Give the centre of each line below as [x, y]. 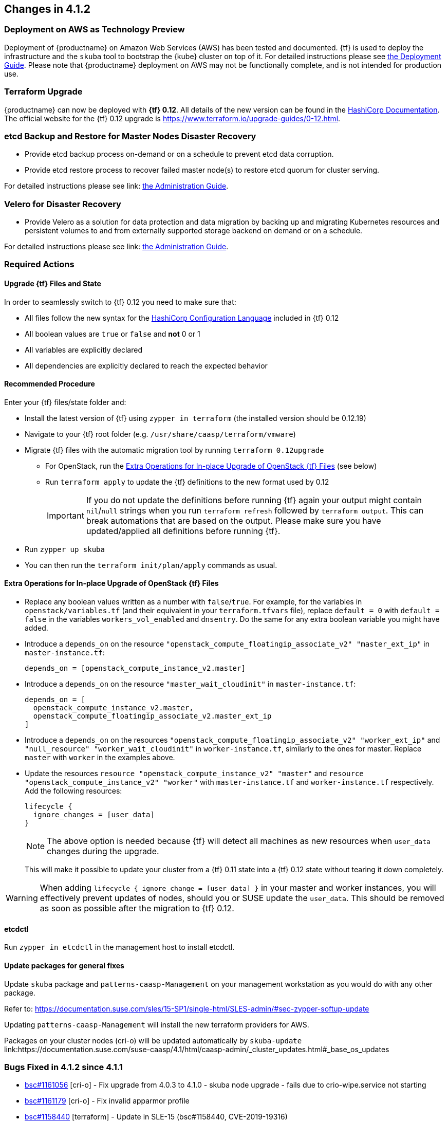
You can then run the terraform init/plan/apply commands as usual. [151, 565]
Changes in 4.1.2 [48, 9]
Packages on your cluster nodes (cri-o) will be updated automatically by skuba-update [153, 1040]
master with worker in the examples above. [100, 758]
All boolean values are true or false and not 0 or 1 [113, 334]
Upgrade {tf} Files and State [53, 284]
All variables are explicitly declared [83, 350]
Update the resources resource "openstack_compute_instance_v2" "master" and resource [194, 774]
